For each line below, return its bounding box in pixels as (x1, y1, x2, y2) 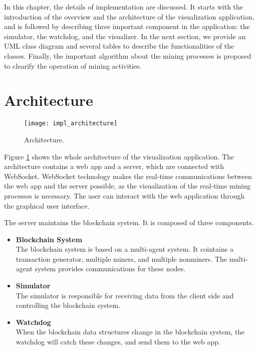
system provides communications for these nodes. (35, 263, 186, 274)
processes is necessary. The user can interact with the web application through (4, 190, 245, 201)
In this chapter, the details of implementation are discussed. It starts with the (4, 2, 243, 12)
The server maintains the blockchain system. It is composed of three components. (4, 217, 254, 228)
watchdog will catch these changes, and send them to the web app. (16, 336, 220, 347)
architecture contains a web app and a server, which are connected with (4, 161, 224, 171)
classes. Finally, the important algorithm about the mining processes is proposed (4, 50, 251, 61)
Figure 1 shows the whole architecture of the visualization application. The (4, 151, 234, 161)
